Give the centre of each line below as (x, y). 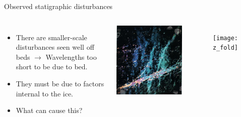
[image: (225, 38)
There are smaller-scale (51, 37)
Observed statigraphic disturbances (58, 6)
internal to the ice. (45, 93)
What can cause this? (49, 110)
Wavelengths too (71, 56)
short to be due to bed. (52, 67)
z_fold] (225, 48)
